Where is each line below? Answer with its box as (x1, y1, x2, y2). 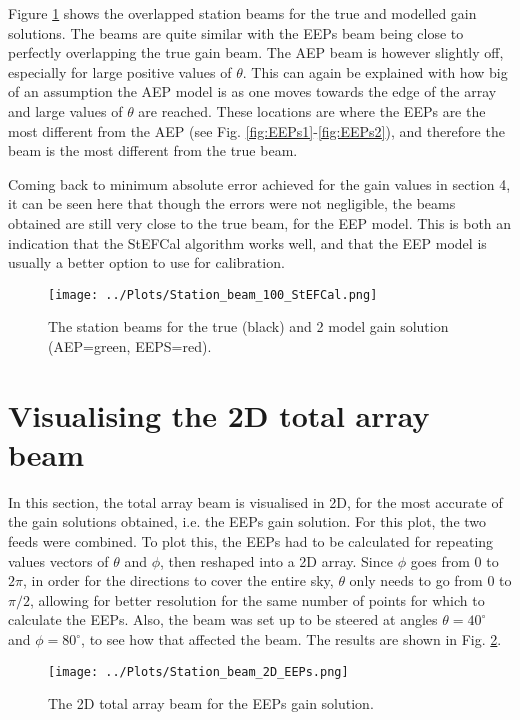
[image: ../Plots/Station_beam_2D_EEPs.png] (48, 664, 349, 679)
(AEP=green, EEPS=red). (48, 335, 212, 356)
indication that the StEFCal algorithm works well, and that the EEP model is (8, 232, 487, 253)
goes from (410, 550, 470, 571)
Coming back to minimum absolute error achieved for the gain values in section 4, (8, 173, 511, 194)
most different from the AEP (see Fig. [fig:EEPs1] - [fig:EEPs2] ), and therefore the (8, 120, 505, 141)
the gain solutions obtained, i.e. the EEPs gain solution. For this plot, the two (8, 511, 487, 532)
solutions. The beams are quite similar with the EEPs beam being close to (8, 22, 464, 43)
